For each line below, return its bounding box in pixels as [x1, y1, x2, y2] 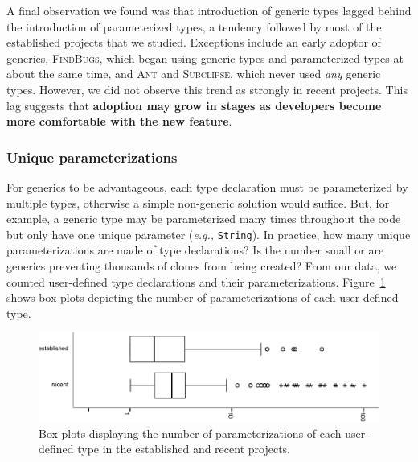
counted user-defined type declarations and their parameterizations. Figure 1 [6, 273, 386, 290]
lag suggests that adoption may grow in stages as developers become [6, 97, 382, 113]
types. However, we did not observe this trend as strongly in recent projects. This [6, 80, 408, 97]
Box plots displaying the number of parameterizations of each [39, 424, 342, 441]
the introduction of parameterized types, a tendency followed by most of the [6, 18, 382, 35]
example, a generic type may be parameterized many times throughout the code [6, 210, 401, 227]
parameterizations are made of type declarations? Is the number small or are [6, 241, 384, 258]
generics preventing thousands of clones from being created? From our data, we [6, 258, 397, 274]
